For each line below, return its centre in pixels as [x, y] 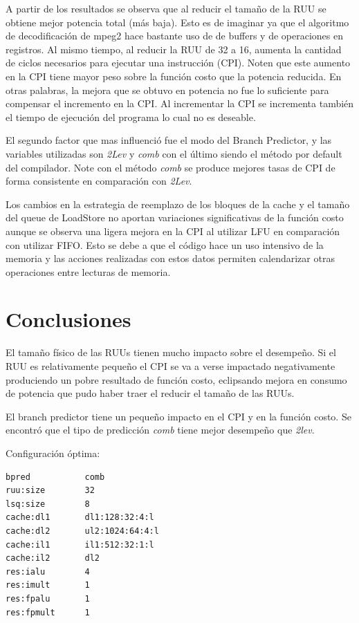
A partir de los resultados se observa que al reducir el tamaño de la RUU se [166, 8]
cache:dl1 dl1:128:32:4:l [80, 518]
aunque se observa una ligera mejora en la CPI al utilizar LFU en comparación [173, 231]
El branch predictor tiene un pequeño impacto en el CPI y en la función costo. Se [178, 416]
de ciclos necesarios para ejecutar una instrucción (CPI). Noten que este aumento [178, 63]
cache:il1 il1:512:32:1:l [80, 545]
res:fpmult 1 [48, 612]
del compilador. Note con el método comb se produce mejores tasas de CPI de [171, 167]
